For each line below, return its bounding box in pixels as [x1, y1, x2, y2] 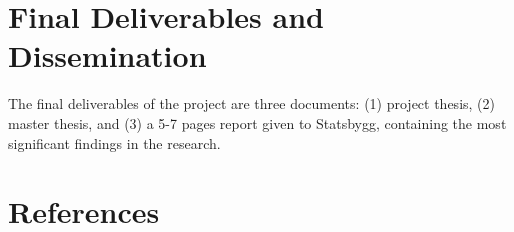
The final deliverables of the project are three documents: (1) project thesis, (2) [8, 93, 495, 114]
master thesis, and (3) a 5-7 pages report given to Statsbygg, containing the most [8, 112, 507, 133]
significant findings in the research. [8, 132, 221, 153]
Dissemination [8, 35, 207, 76]
